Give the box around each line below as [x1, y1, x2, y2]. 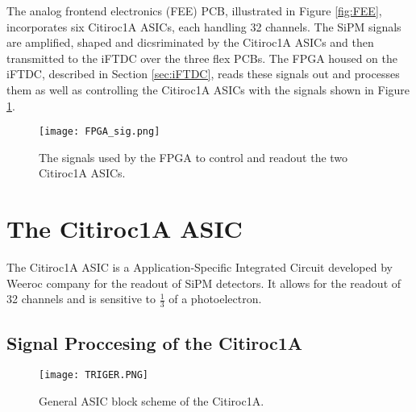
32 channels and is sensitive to [6, 290, 156, 307]
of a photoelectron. [168, 290, 262, 307]
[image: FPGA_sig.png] [39, 126, 160, 138]
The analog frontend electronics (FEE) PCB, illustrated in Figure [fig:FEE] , [6, 2, 382, 19]
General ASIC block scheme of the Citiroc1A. [39, 393, 264, 409]
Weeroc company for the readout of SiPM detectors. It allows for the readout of [6, 274, 401, 291]
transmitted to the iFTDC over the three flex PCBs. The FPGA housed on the [6, 49, 397, 66]
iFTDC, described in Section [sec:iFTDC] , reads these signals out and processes [6, 65, 400, 82]
